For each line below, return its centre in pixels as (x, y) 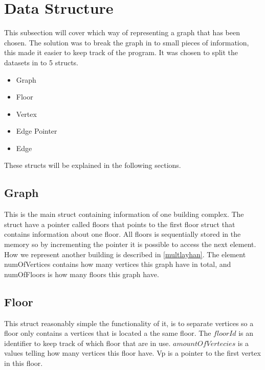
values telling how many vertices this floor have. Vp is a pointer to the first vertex (132, 353)
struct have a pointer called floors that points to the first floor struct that (120, 224)
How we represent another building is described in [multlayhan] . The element (125, 254)
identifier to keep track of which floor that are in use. (87, 343)
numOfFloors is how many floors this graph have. (82, 274)
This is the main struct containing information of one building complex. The (124, 214)
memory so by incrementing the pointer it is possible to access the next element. (130, 244)
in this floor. (24, 363)
